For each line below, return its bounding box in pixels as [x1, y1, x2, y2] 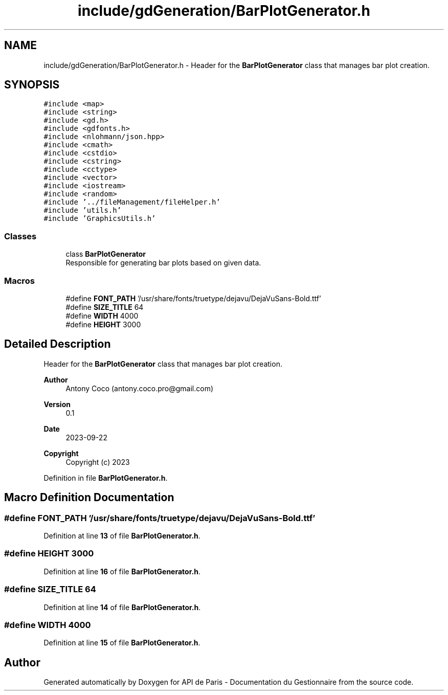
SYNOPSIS [4, 78, 60, 92]
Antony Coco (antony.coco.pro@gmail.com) [65, 384, 214, 393]
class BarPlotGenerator [65, 250, 146, 259]
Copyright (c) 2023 [65, 457, 130, 466]
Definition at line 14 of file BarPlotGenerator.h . [43, 602, 201, 612]
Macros [4, 275, 35, 286]
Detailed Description [4, 338, 111, 351]
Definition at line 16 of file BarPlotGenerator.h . [43, 567, 200, 576]
